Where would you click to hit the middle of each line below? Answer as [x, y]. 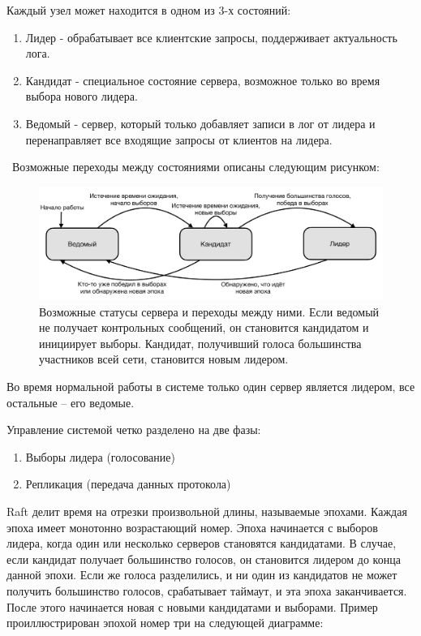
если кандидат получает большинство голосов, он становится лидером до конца [204, 559]
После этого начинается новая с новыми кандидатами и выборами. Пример [192, 606]
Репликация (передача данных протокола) [128, 484]
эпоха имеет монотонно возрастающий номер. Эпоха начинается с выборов [192, 527]
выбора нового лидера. [82, 96]
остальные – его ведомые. [71, 402]
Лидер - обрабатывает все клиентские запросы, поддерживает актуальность [211, 37]
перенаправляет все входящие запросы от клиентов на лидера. [179, 139]
